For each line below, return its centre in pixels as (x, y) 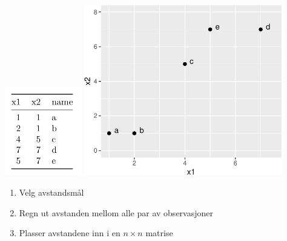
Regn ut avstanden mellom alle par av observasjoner (116, 212)
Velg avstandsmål (51, 192)
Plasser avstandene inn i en (70, 233)
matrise (159, 233)
